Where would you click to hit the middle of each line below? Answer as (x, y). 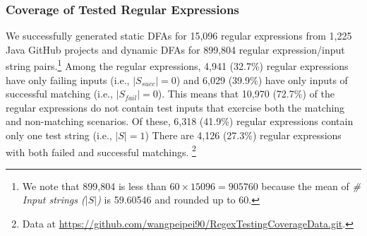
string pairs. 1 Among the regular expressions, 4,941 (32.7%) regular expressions (177, 65)
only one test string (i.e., (59, 135)
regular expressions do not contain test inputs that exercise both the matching (175, 107)
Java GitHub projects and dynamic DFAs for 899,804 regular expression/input (175, 49)
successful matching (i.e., (59, 94)
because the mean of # (311, 185)
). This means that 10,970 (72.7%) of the (246, 94)
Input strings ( (54, 200)
